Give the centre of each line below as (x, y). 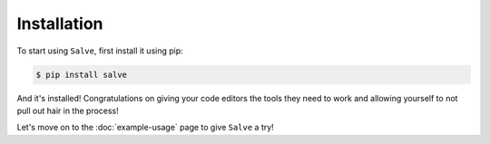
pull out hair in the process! (68, 110)
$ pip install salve (81, 74)
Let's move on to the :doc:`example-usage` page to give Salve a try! (145, 128)
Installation (60, 24)
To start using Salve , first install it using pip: (100, 51)
